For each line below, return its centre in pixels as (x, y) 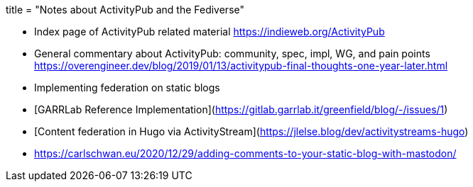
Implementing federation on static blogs (127, 87)
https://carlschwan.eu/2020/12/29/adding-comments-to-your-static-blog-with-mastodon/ (245, 153)
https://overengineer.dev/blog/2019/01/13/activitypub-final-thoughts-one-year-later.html (241, 66)
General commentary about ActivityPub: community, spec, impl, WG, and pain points (232, 53)
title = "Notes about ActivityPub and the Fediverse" (125, 10)
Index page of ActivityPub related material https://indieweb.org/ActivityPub (210, 32)
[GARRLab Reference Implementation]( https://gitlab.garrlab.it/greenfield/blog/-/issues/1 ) (241, 109)
